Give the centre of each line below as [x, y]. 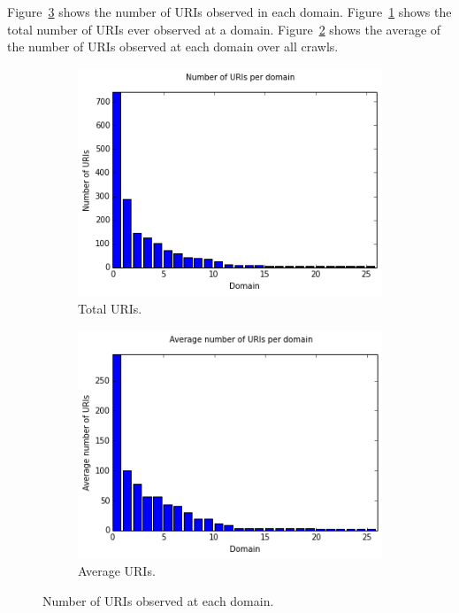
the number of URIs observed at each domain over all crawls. [173, 47]
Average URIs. [117, 571]
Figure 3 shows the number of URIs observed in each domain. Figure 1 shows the [229, 12]
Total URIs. [110, 308]
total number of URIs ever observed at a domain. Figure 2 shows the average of [224, 29]
